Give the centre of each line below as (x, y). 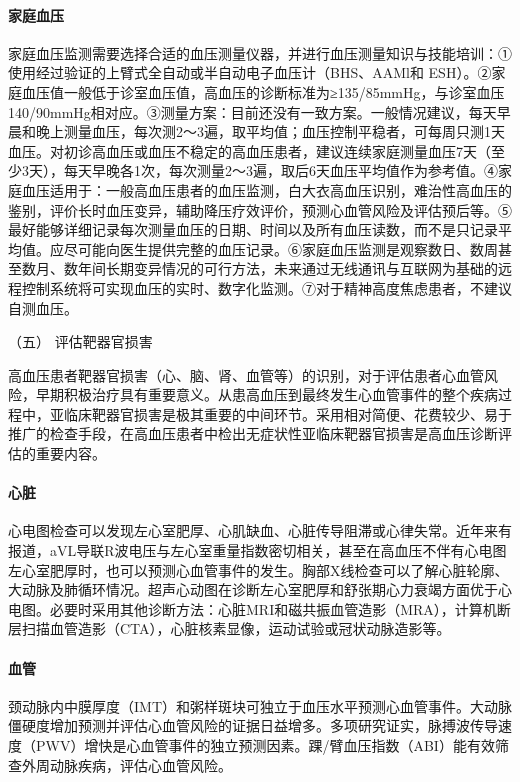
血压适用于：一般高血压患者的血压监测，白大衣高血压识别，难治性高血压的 (266, 189)
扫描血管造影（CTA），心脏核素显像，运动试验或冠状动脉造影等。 (236, 628)
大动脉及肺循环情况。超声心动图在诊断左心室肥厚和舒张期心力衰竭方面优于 (253, 589)
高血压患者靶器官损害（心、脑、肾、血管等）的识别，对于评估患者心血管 (246, 374)
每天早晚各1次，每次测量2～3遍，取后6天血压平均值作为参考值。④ (280, 170)
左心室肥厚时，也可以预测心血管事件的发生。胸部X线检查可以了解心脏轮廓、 (258, 569)
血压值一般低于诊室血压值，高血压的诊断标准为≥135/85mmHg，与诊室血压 (263, 91)
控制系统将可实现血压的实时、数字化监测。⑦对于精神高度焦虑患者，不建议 (266, 287)
